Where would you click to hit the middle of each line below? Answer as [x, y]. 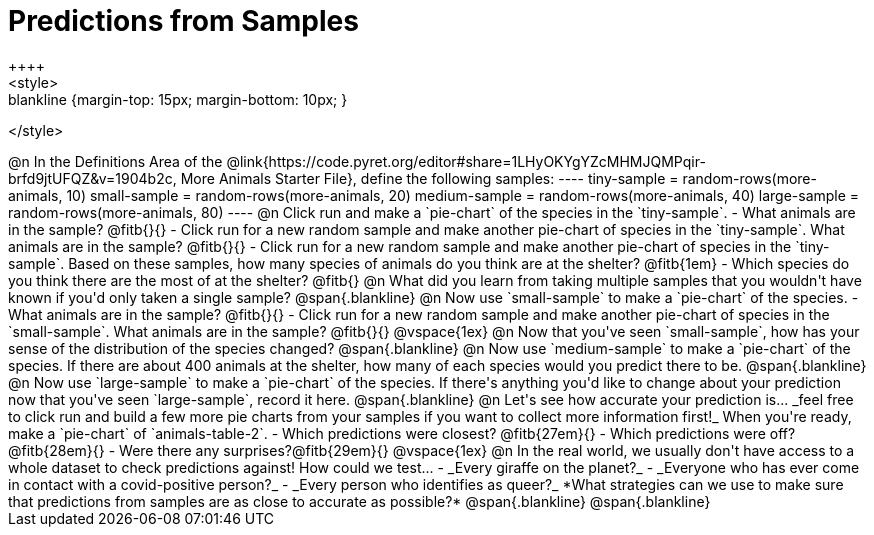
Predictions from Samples [183, 21]
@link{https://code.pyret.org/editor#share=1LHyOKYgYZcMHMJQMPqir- [466, 161]
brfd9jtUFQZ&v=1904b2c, [92, 178]
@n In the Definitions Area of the [115, 161]
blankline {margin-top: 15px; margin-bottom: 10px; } [178, 99]
